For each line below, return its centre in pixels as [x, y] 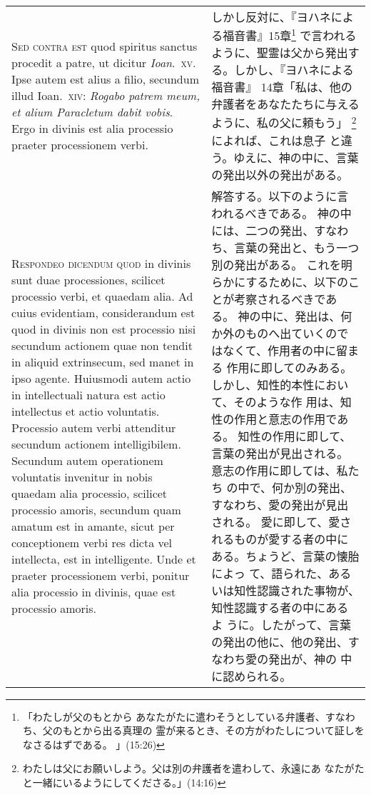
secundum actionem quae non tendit [102, 345]
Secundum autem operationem [87, 460]
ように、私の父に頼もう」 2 [284, 122]
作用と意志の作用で [286, 419]
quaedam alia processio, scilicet [90, 493]
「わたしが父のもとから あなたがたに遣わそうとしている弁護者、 [174, 716]
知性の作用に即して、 [295, 436]
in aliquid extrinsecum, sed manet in [103, 361]
